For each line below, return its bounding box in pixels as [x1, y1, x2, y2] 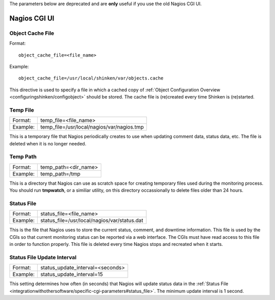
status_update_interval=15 [40, 271, 103, 278]
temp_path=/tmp [40, 170, 81, 177]
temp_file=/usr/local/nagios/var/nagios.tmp [40, 123, 144, 131]
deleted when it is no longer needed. [9, 140, 87, 146]
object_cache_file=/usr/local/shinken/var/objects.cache [18, 76, 164, 81]
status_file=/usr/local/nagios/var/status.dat [40, 217, 144, 224]
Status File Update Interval [9, 254, 76, 261]
